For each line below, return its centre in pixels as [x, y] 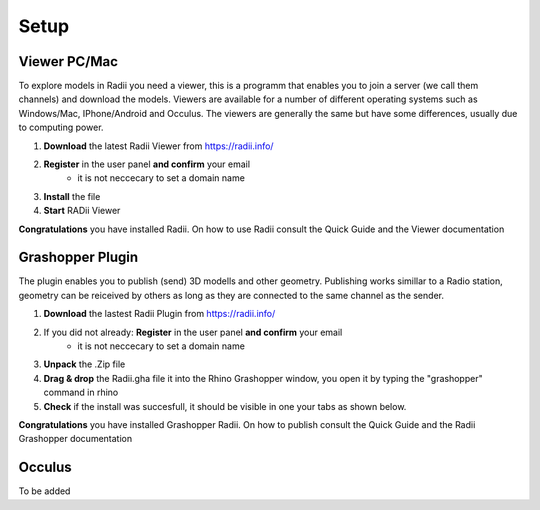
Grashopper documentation [75, 439]
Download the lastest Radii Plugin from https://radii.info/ [159, 314]
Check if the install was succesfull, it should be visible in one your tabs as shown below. [225, 406]
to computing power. [61, 127]
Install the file [72, 196]
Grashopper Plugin [78, 257]
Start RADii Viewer [82, 211]
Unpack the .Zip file [84, 364]
